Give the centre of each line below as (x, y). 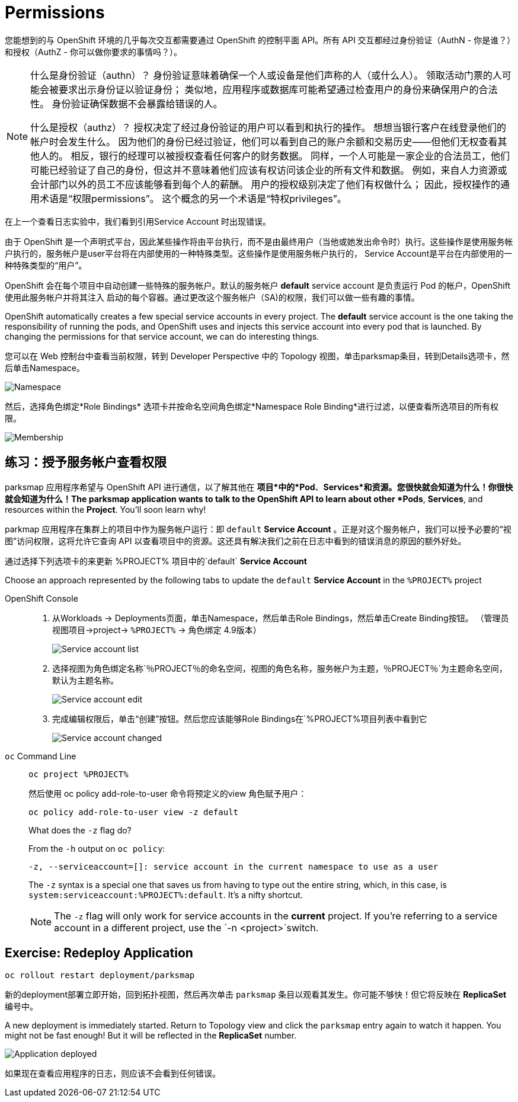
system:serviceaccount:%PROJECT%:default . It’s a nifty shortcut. (166, 895)
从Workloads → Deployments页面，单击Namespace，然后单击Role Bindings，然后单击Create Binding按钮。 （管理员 (281, 618)
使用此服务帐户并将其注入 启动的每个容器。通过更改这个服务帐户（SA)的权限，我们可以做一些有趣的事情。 (212, 297)
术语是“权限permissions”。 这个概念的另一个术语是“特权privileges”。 (193, 198)
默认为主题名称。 (85, 680)
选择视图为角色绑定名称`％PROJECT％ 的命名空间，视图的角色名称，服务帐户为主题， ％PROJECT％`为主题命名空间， (280, 668)
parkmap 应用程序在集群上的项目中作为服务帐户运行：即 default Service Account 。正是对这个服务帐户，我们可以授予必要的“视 (258, 529)
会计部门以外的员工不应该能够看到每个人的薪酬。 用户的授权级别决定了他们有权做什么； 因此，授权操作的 (266, 184)
